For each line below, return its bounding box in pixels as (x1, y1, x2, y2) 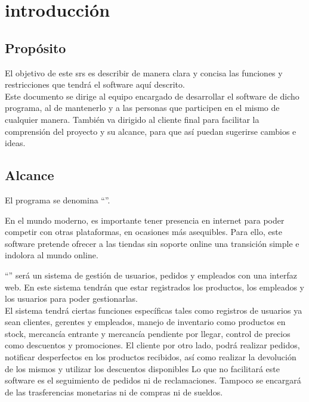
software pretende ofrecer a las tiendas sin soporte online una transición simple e (5, 237, 299, 249)
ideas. (5, 137, 26, 149)
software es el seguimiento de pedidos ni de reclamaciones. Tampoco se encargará (5, 374, 301, 386)
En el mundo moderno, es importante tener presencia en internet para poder (5, 214, 285, 226)
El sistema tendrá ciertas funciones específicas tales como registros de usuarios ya (5, 304, 302, 316)
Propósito (5, 38, 66, 57)
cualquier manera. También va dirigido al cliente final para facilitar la (5, 113, 259, 125)
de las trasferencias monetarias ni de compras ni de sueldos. (5, 385, 223, 398)
